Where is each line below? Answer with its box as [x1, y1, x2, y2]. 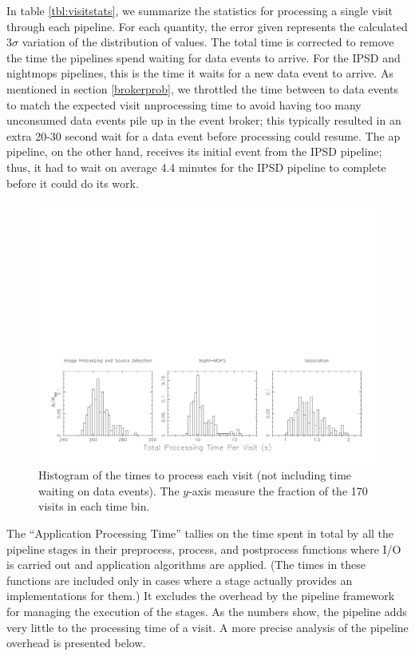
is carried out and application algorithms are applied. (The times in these [6, 556, 366, 573]
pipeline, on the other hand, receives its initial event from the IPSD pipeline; [6, 143, 382, 160]
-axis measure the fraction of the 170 [188, 482, 368, 499]
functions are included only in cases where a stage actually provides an [6, 571, 353, 588]
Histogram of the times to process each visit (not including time [38, 467, 352, 483]
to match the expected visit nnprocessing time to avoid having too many [6, 96, 362, 113]
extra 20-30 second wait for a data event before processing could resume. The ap [6, 127, 401, 144]
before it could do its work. [6, 174, 139, 191]
